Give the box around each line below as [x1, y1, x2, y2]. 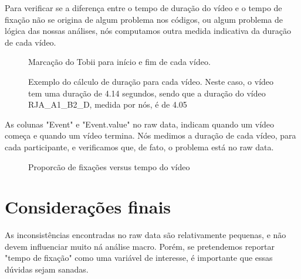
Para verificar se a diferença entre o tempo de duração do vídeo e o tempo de [5, 2, 282, 13]
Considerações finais [5, 195, 171, 219]
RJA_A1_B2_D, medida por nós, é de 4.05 [28, 98, 187, 111]
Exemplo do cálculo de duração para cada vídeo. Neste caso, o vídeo [28, 75, 274, 87]
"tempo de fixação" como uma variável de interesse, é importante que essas [5, 252, 273, 264]
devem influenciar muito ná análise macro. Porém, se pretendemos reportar [5, 240, 275, 252]
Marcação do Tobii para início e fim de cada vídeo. [28, 56, 211, 68]
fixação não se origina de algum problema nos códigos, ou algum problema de [5, 13, 283, 25]
